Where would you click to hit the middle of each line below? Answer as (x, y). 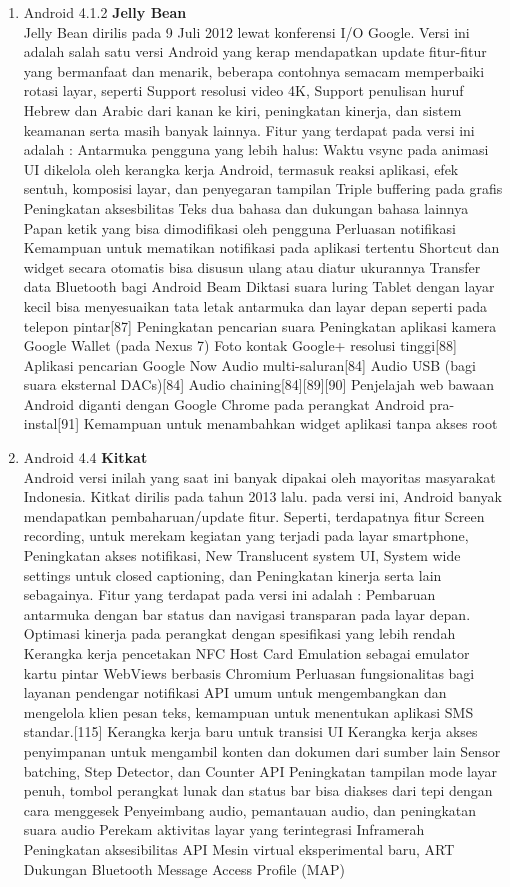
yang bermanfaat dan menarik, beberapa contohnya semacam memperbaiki (254, 70)
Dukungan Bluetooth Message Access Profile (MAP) (184, 868)
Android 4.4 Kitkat (85, 457)
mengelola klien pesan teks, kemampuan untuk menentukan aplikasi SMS (248, 711)
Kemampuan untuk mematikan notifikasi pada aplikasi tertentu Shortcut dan (261, 247)
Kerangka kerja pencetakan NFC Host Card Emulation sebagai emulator (246, 653)
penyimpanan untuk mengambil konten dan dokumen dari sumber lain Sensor (262, 750)
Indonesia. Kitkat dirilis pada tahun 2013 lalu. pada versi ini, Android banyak (262, 496)
